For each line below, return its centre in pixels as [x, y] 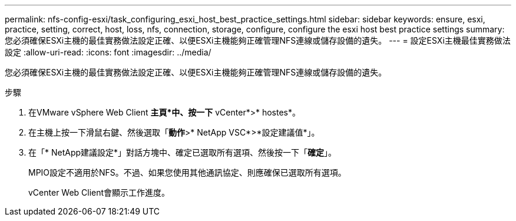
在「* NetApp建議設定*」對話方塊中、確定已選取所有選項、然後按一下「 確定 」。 [183, 152]
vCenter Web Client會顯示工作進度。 [99, 192]
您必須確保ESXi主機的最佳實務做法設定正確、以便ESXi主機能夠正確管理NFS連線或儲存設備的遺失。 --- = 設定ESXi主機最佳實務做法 [258, 40]
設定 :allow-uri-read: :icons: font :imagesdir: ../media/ [108, 52]
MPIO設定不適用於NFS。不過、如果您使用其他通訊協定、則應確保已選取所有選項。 [187, 172]
